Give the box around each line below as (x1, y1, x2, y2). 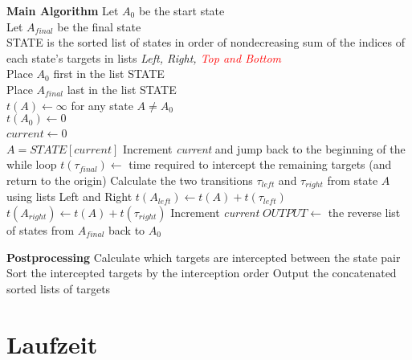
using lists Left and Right (6, 188, 133, 205)
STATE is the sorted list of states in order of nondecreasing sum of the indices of (6, 34, 406, 51)
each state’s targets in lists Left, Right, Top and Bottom (6, 49, 282, 66)
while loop (6, 156, 57, 173)
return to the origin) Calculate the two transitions (6, 171, 253, 188)
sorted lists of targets (6, 280, 111, 297)
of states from (6, 221, 75, 238)
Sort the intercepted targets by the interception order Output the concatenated (6, 264, 397, 281)
